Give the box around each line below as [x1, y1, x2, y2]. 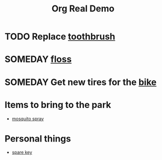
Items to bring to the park [4, 99, 111, 110]
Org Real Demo [51, 3, 115, 14]
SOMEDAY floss [4, 54, 72, 65]
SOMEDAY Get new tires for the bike [4, 77, 157, 87]
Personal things [4, 133, 71, 144]
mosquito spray [11, 115, 44, 122]
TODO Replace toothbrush [4, 31, 115, 42]
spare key [11, 150, 33, 156]
